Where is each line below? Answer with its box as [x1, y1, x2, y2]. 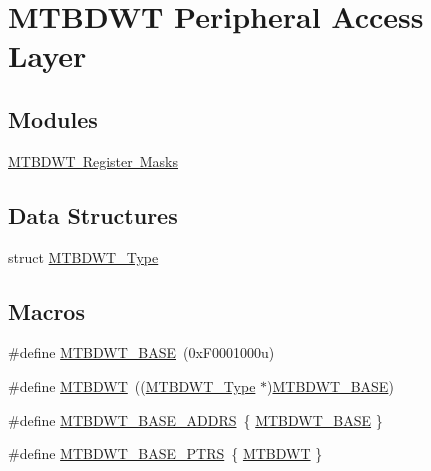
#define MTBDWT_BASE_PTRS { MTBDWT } [8, 443, 323, 464]
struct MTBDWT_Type [8, 246, 159, 267]
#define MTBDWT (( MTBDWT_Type [8, 375, 256, 396]
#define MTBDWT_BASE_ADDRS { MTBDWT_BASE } [8, 409, 383, 430]
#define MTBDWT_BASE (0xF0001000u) [8, 342, 275, 363]
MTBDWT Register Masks [8, 150, 179, 171]
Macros [8, 295, 85, 326]
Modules [8, 103, 98, 134]
